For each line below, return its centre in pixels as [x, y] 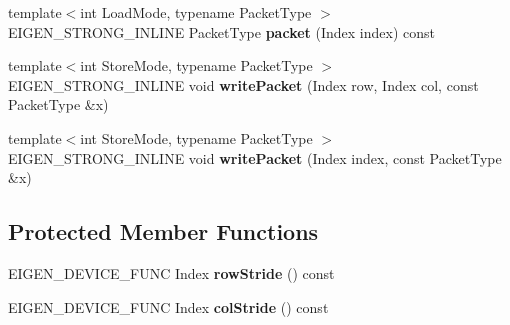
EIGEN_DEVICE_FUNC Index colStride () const [168, 306]
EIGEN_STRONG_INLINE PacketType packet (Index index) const [221, 31]
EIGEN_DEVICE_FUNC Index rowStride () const [171, 272]
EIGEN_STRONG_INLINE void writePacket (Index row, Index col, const [243, 84]
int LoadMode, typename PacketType [196, 12]
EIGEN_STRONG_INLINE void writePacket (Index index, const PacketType [255, 157]
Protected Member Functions [163, 231]
